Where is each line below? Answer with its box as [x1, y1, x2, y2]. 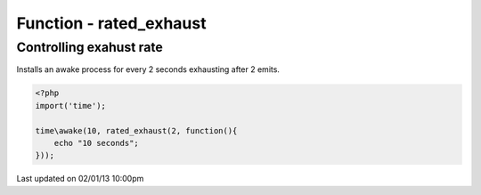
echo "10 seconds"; [53, 138, 140, 148]
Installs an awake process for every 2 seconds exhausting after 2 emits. [16, 64, 281, 75]
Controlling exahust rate [16, 39, 164, 55]
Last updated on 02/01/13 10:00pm [16, 174, 144, 184]
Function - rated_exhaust [16, 13, 207, 33]
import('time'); [35, 101, 107, 110]
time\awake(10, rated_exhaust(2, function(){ [35, 126, 238, 135]
